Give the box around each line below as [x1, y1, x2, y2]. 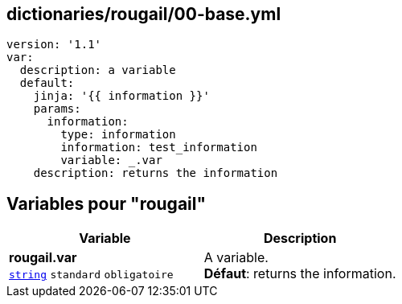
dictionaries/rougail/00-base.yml [6, 4, 281, 24]
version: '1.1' [6, 38, 102, 51]
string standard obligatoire [9, 269, 174, 281]
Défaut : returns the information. [203, 265, 396, 282]
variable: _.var [60, 154, 162, 167]
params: [33, 102, 81, 116]
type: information [60, 128, 176, 142]
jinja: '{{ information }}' [33, 89, 210, 103]
